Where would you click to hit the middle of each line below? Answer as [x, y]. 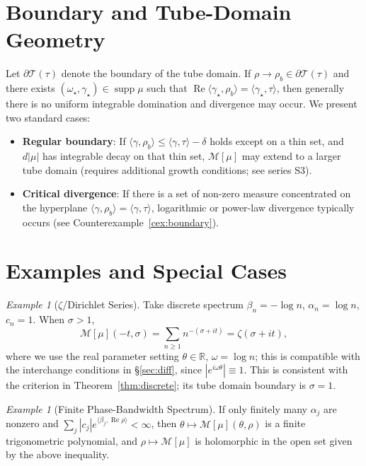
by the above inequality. [58, 454]
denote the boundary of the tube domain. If [156, 73]
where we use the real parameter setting [92, 355]
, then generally [310, 88]
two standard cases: [48, 117]
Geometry [56, 39]
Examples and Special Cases [146, 270]
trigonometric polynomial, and [72, 440]
